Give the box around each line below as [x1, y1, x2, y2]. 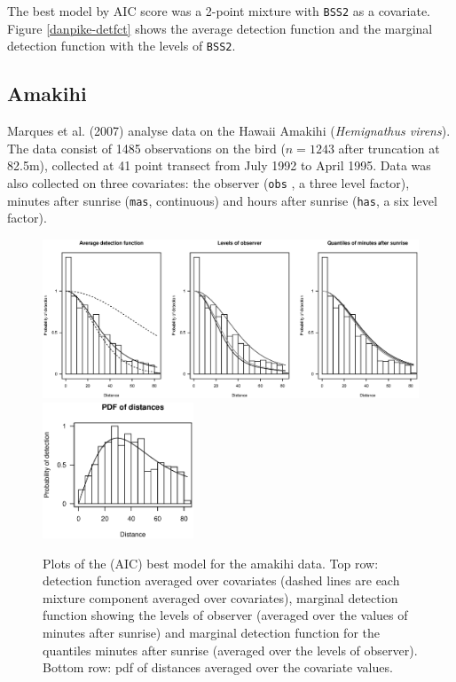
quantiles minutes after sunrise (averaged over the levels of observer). [43, 640, 418, 659]
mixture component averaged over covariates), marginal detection [43, 588, 398, 607]
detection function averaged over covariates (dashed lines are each [43, 571, 400, 590]
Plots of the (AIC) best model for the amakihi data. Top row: [43, 553, 379, 572]
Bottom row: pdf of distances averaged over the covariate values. [43, 658, 393, 677]
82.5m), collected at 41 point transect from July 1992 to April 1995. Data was [7, 156, 431, 175]
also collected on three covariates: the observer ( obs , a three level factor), [7, 173, 410, 192]
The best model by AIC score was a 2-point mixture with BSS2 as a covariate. [7, 2, 430, 20]
